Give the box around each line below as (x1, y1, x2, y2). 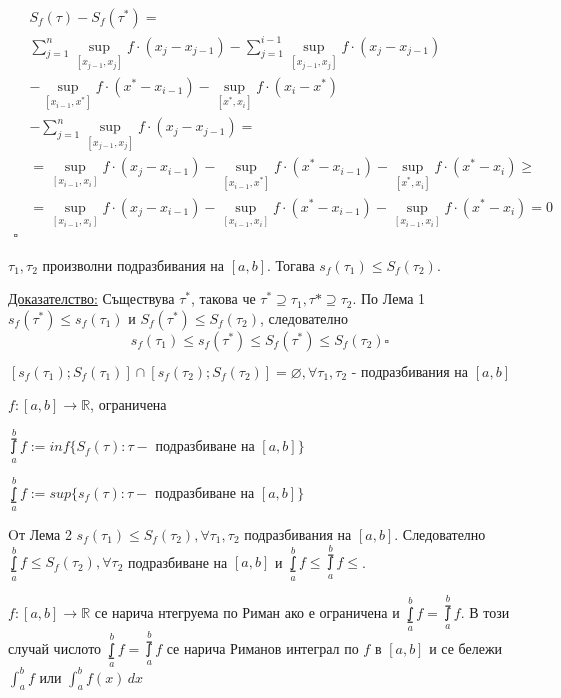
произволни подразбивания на (42, 254, 225, 275)
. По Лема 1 (352, 288, 426, 309)
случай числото (8, 637, 102, 658)
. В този (460, 601, 510, 622)
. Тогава (266, 254, 315, 275)
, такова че (190, 288, 256, 309)
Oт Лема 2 (8, 523, 72, 544)
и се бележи (429, 637, 503, 658)
